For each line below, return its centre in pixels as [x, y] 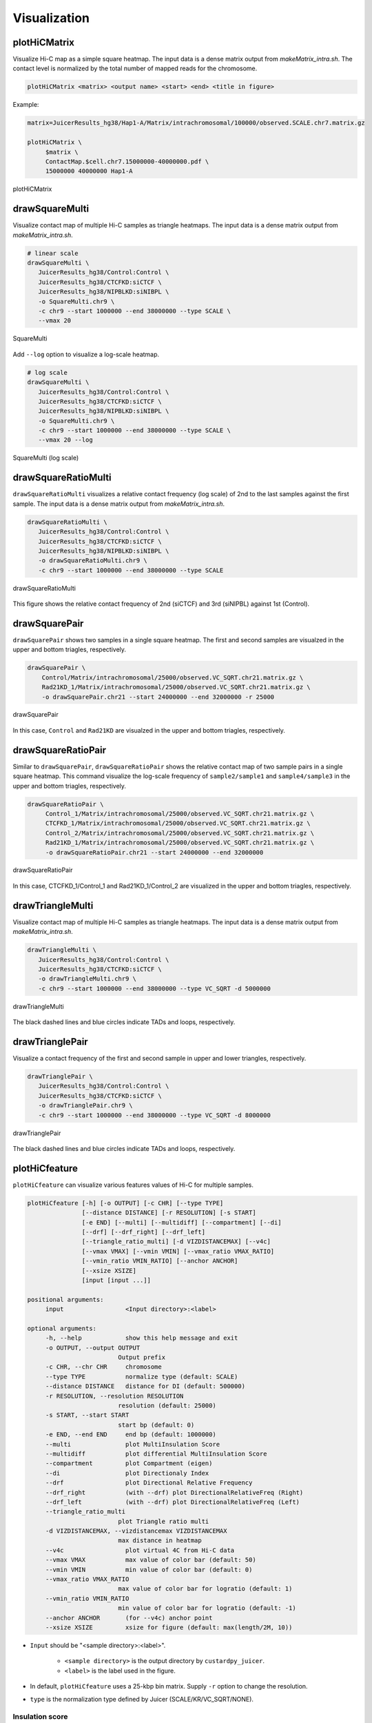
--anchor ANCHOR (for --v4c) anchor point [129, 1618]
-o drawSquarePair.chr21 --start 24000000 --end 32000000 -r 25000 [158, 697]
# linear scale [53, 253]
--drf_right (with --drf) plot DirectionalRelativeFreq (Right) [174, 1492]
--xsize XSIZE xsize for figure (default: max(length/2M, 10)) [169, 1628]
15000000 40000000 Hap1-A [89, 171]
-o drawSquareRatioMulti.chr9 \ [93, 561]
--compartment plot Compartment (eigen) [129, 1464]
